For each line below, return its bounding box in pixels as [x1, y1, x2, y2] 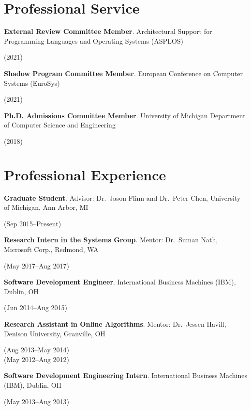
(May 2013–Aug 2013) [4, 396, 69, 406]
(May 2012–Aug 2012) [4, 354, 69, 364]
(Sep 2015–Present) [4, 218, 61, 228]
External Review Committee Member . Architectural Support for [4, 26, 212, 36]
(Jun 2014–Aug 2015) [4, 302, 67, 313]
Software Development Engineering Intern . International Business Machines [4, 370, 247, 380]
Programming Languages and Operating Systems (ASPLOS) [4, 35, 183, 46]
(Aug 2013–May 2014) [4, 345, 69, 355]
